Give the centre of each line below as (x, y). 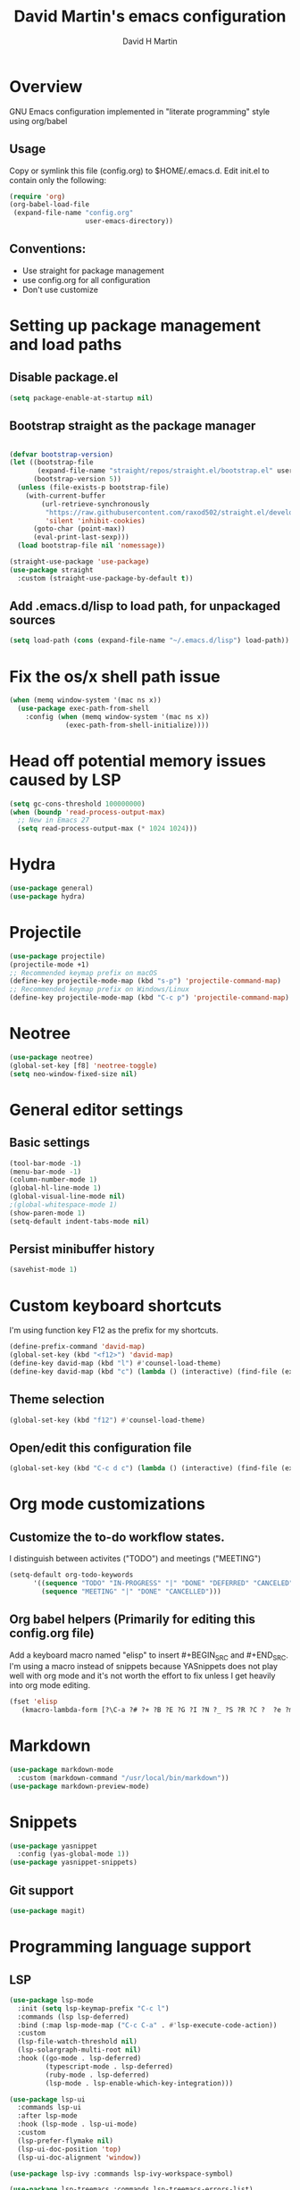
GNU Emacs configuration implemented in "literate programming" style (140, 111)
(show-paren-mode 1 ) (48, 1213)
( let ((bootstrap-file (51, 463)
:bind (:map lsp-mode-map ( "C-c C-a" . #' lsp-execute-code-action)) (147, 2025)
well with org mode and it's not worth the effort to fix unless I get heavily (142, 1676)
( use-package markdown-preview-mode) (79, 1786)
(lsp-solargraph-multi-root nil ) (79, 2050)
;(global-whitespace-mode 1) (63, 1205)
